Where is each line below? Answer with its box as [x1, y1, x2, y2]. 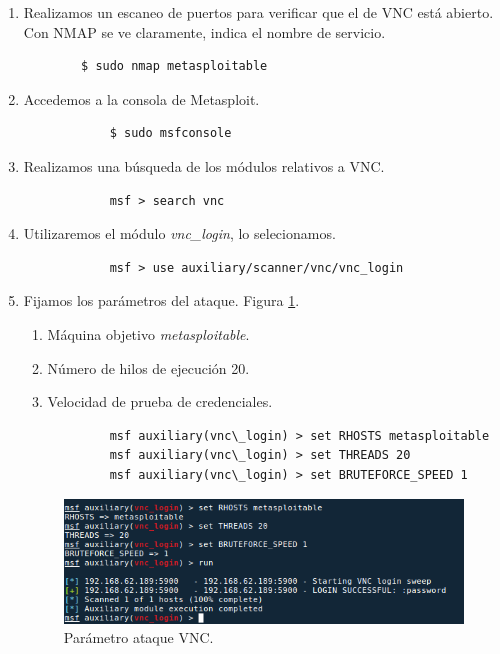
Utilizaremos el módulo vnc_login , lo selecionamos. [23, 223, 336, 244]
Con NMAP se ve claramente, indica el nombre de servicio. [23, 21, 386, 42]
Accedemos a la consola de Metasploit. [23, 88, 260, 109]
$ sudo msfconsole [109, 126, 232, 141]
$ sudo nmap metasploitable [81, 59, 268, 74]
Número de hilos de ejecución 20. [47, 357, 250, 378]
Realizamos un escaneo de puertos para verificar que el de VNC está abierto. [23, 2, 494, 22]
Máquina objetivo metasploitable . [47, 323, 250, 344]
